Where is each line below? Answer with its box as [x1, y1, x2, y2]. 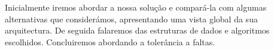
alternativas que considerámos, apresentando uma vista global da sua [5, 12, 258, 25]
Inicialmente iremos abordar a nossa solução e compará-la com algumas [5, 1, 267, 13]
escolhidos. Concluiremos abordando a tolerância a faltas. [5, 35, 215, 48]
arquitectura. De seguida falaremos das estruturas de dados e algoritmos [5, 24, 270, 36]
